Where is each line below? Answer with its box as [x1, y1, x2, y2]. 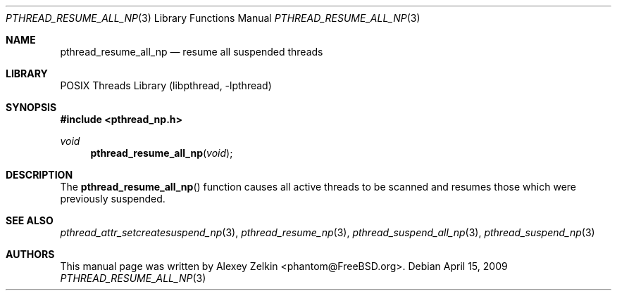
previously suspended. [60, 193, 166, 205]
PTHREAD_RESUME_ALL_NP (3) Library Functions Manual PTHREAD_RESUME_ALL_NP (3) [6, 12, 420, 24]
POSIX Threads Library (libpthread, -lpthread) [60, 79, 272, 91]
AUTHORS [6, 248, 55, 260]
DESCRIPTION [6, 169, 73, 181]
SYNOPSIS [6, 101, 57, 113]
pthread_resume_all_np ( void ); [90, 147, 233, 159]
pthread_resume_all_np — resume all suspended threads [60, 46, 323, 58]
